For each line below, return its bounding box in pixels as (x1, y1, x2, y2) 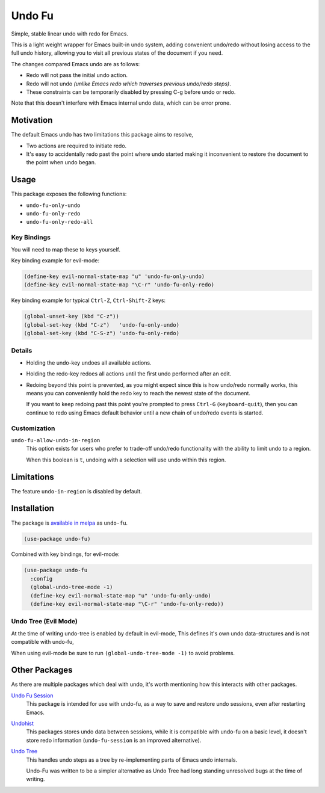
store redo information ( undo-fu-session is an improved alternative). (26, 736, 202, 744)
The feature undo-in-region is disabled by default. (11, 487, 143, 495)
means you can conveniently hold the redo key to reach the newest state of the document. (26, 390, 251, 396)
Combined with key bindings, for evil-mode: (11, 551, 120, 558)
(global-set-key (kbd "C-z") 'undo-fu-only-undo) (23, 321, 180, 328)
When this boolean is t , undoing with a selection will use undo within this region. (26, 456, 226, 463)
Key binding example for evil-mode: (11, 256, 99, 264)
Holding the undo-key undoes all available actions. (26, 359, 152, 366)
